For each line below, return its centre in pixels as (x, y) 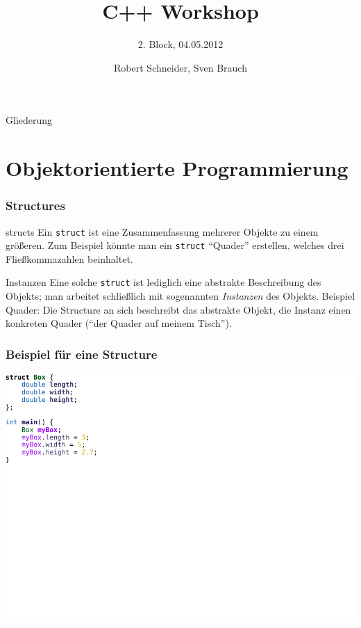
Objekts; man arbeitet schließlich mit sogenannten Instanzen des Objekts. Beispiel (180, 296)
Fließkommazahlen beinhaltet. (69, 258)
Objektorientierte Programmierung (177, 168)
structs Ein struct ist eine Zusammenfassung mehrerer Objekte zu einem (162, 231)
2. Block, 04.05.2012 (180, 44)
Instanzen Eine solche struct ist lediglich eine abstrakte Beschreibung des (163, 282)
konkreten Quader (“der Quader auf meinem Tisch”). (119, 323)
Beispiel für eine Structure (82, 354)
